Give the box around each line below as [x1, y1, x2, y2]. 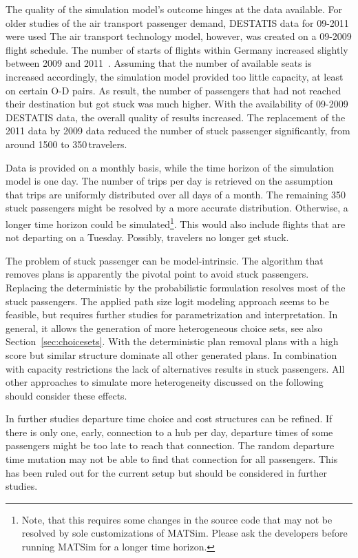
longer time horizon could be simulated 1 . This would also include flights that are [6, 214, 346, 231]
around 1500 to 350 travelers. [6, 136, 127, 151]
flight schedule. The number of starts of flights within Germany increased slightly [6, 42, 348, 56]
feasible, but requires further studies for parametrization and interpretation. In [6, 307, 338, 322]
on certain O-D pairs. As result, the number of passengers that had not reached [6, 83, 341, 97]
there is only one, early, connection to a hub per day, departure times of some [6, 424, 333, 439]
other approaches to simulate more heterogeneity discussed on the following [6, 375, 324, 389]
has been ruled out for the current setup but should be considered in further [6, 465, 327, 479]
